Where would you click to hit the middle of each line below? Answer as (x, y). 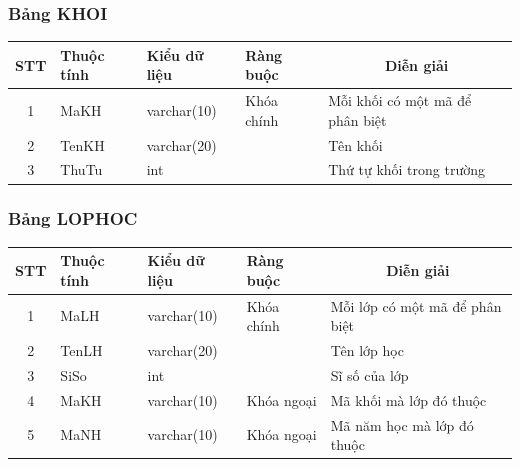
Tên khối (355, 144)
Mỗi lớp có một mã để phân (416, 305)
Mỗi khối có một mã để (400, 100)
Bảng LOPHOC (73, 218)
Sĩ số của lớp (369, 374)
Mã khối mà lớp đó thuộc (408, 399)
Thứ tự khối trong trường (406, 169)
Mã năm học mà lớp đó (402, 424)
